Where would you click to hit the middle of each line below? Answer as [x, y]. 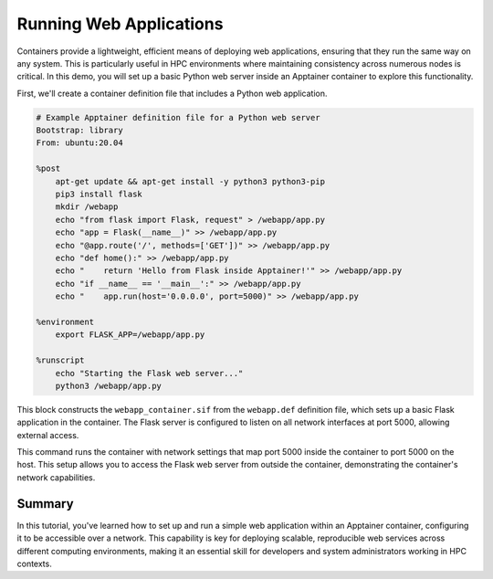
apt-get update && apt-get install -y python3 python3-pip [190, 181]
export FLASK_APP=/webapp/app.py [130, 335]
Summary [45, 504]
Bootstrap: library [79, 131]
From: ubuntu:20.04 [79, 143]
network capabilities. [56, 477]
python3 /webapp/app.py [108, 385]
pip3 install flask [99, 195]
